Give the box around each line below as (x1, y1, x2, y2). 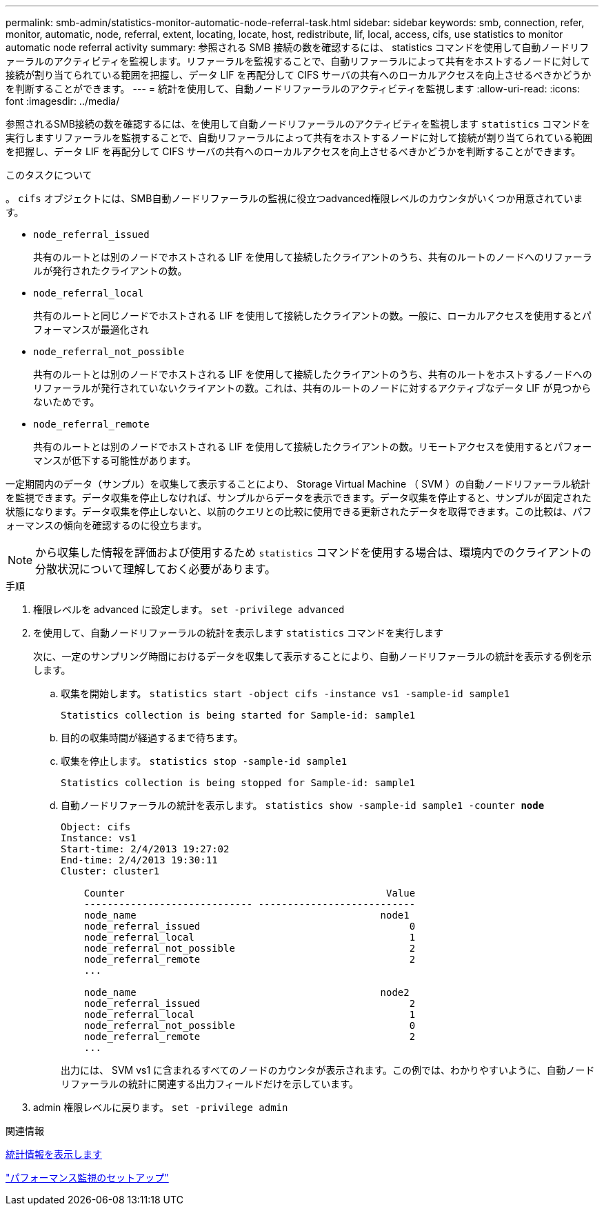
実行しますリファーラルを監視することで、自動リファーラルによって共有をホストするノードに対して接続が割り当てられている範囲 (6, 132, 593, 143)
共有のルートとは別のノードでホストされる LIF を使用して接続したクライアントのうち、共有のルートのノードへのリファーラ (33, 251, 592, 263)
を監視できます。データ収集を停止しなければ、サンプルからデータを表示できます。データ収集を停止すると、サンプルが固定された (6, 492, 592, 503)
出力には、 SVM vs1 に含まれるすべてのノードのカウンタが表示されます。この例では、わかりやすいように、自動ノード (61, 1064, 595, 1076)
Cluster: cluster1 (61, 865, 160, 877)
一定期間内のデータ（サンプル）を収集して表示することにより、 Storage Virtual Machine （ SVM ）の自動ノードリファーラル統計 (6, 478, 591, 490)
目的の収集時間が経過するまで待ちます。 (61, 732, 243, 743)
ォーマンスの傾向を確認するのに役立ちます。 (6, 519, 208, 531)
